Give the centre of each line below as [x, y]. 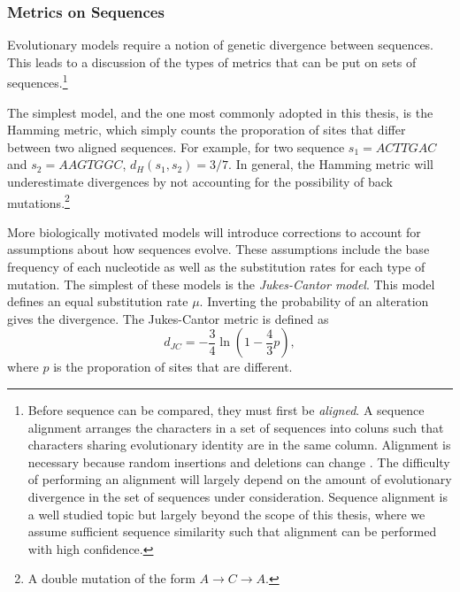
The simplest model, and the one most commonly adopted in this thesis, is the [220, 112]
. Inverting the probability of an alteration [314, 301]
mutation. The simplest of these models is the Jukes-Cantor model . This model [221, 284]
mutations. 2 [38, 201]
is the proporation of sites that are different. [173, 367]
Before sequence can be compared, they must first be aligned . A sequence [226, 410]
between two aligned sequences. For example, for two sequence [176, 146]
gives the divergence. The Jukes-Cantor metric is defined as [168, 318]
